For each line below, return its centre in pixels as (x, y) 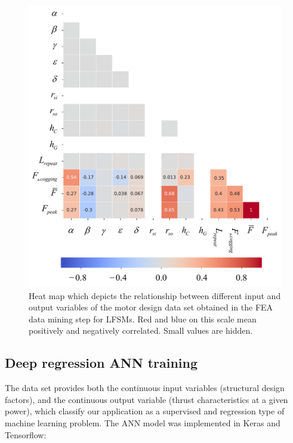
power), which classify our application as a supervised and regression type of (145, 411)
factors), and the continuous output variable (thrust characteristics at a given (146, 399)
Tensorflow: (26, 434)
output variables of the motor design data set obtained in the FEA (151, 307)
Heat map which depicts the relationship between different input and (155, 295)
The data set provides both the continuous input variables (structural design (145, 388)
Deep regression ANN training (101, 363)
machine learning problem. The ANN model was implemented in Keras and (143, 422)
